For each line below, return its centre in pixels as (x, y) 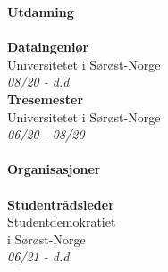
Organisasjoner (54, 169)
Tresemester (46, 99)
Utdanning (41, 12)
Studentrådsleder (61, 204)
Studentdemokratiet (62, 222)
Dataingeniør (48, 47)
